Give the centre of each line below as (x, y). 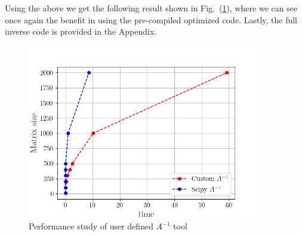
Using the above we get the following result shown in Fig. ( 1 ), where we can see (151, 8)
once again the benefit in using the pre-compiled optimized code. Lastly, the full (151, 19)
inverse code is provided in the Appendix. (81, 31)
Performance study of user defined (91, 226)
